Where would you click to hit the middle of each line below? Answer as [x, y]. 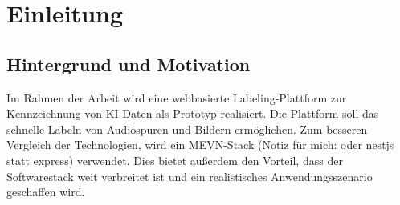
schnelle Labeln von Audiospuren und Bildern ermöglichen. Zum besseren [187, 129]
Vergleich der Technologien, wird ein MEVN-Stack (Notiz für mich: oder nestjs [200, 145]
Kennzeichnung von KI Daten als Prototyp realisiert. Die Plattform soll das [193, 113]
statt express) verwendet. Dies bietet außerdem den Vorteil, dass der [175, 160]
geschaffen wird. [46, 192]
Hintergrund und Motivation [129, 64]
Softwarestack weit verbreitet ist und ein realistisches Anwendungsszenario [190, 176]
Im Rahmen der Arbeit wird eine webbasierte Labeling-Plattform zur [177, 97]
